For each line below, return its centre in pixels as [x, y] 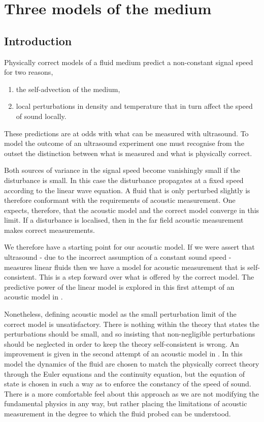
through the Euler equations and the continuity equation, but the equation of [125, 373]
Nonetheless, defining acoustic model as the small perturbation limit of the [120, 314]
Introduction [38, 40]
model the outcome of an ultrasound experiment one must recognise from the [124, 143]
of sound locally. [41, 116]
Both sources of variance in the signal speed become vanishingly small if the [122, 170]
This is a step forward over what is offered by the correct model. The [146, 277]
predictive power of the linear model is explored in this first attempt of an [119, 287]
